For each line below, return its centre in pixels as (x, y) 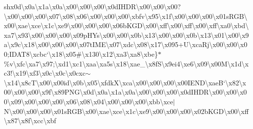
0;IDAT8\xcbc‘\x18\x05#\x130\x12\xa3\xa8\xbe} (81, 54)
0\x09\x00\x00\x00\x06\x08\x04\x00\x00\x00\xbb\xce (89, 101)
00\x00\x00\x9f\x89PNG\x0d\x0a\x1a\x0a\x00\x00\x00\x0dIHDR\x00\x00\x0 (126, 92)
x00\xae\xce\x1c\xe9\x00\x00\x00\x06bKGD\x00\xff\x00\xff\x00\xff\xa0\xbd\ (126, 25)
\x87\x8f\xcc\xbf (30, 121)
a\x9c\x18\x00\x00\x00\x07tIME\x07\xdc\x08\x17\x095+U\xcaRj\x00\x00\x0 (126, 44)
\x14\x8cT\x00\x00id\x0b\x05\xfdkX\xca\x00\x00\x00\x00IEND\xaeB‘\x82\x (125, 82)
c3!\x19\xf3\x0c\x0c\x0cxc (45, 73)
